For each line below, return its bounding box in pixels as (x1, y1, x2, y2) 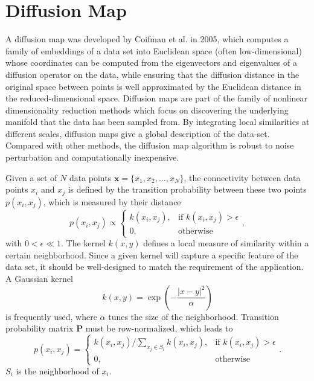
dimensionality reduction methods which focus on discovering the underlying (5, 103, 289, 116)
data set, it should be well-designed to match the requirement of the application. (5, 260, 304, 273)
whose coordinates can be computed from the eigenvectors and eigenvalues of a (5, 56, 297, 69)
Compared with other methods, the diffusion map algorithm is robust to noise (5, 139, 294, 152)
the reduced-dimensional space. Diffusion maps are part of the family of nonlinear (5, 92, 308, 104)
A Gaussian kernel (5, 272, 73, 285)
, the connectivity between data (184, 171, 301, 184)
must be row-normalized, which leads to (85, 322, 233, 335)
